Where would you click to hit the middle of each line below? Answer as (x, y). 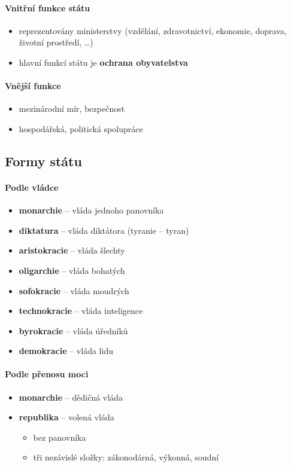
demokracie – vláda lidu (66, 351)
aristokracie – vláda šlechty (72, 250)
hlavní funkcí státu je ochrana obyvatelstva (103, 62)
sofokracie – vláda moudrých (74, 290)
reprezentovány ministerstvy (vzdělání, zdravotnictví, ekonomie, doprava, (153, 30)
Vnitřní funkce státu (48, 7)
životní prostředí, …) (56, 42)
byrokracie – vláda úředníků (73, 330)
